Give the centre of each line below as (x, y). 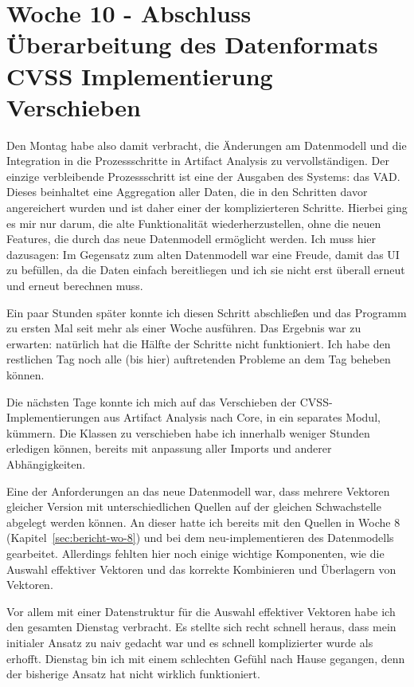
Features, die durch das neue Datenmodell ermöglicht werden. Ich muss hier (191, 239)
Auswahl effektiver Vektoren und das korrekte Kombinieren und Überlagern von (201, 569)
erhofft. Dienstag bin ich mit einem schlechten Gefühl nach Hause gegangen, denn (206, 658)
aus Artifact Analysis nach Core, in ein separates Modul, (242, 417)
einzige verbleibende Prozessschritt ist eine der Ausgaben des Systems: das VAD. (203, 176)
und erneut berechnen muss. (75, 286)
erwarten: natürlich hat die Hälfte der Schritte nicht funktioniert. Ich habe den (199, 343)
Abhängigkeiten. (46, 463)
